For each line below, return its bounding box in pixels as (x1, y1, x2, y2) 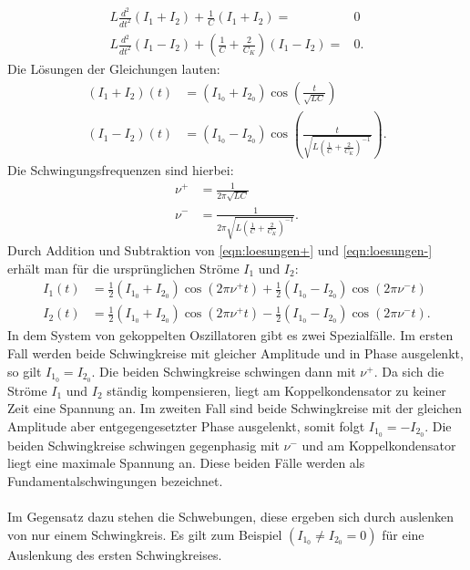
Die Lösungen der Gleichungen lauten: (7, 59, 220, 78)
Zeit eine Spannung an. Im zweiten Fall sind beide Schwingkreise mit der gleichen (7, 399, 462, 418)
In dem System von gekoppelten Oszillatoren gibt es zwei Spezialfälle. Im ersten (7, 326, 454, 345)
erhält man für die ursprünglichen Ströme (7, 258, 240, 277)
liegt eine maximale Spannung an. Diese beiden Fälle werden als (7, 453, 365, 472)
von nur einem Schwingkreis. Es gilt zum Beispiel (7, 524, 282, 544)
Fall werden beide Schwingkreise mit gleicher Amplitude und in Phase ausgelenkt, (7, 344, 464, 363)
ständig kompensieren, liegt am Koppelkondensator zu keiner (107, 380, 446, 399)
